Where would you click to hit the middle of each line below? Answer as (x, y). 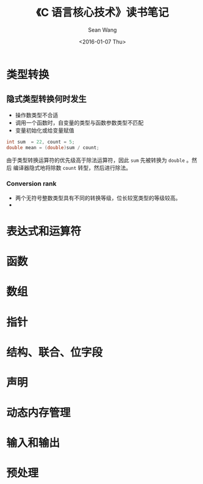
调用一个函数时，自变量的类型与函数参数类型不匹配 (79, 122)
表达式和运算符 (44, 231)
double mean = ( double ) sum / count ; (53, 147)
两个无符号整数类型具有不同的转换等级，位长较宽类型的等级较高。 (98, 198)
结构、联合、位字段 (55, 352)
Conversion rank (31, 184)
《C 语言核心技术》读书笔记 (102, 13)
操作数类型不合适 (37, 115)
